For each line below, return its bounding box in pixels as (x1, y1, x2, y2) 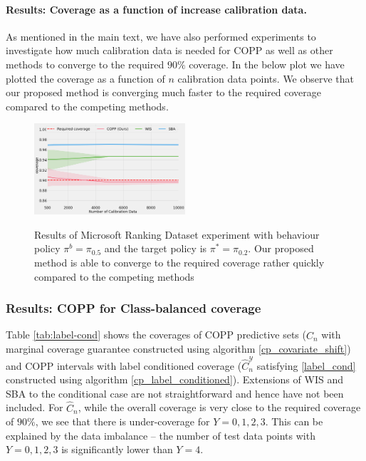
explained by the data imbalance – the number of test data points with (6, 428, 315, 442)
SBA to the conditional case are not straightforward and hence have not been (6, 385, 344, 400)
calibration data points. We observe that (177, 71, 355, 86)
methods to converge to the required (6, 56, 164, 71)
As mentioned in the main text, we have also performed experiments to (6, 29, 316, 43)
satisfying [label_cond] (256, 358, 356, 373)
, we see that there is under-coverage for (35, 414, 210, 429)
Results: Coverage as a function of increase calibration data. (6, 1, 307, 16)
